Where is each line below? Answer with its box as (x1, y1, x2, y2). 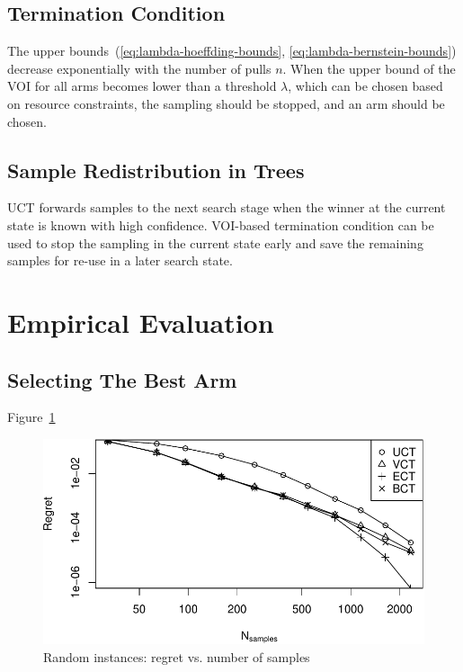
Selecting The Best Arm (7, 365, 237, 393)
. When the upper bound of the (282, 58, 456, 77)
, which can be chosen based (288, 76, 443, 95)
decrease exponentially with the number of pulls (7, 58, 272, 77)
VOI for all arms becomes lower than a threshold (7, 76, 277, 95)
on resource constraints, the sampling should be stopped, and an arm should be (7, 94, 445, 112)
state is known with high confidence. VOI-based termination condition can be (7, 215, 434, 234)
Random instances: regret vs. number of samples (43, 647, 310, 666)
